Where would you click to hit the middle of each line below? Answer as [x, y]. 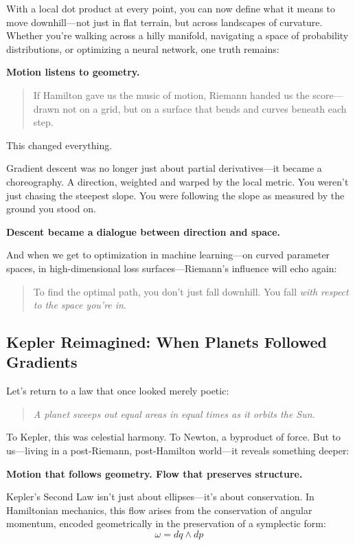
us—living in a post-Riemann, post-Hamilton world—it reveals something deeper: [178, 451]
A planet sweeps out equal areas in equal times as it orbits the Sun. [174, 413]
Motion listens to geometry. [73, 72]
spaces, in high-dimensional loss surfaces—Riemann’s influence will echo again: [172, 268]
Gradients [42, 362]
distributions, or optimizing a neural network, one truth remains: [143, 48]
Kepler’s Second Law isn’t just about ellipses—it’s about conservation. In [160, 497]
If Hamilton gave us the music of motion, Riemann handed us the [171, 94]
